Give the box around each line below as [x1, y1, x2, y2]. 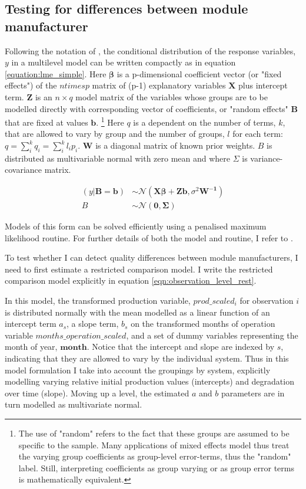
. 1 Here [96, 114, 124, 128]
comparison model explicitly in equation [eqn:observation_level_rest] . [5, 274, 257, 287]
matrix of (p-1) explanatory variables [92, 79, 226, 91]
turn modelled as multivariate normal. [5, 398, 142, 411]
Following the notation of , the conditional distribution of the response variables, [5, 44, 296, 57]
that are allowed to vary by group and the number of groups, [5, 127, 225, 140]
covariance [5, 163, 42, 176]
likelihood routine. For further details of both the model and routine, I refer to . [5, 231, 293, 244]
